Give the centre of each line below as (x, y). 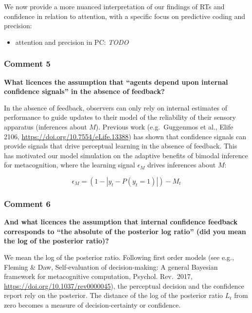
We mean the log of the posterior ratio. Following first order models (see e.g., (119, 257)
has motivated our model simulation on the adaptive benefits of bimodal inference (126, 155)
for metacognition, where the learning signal (70, 165)
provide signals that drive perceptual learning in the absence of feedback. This (121, 146)
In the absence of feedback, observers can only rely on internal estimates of (116, 107)
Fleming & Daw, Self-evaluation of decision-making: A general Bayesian (111, 267)
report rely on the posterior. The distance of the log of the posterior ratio (114, 295)
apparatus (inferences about (45, 126)
